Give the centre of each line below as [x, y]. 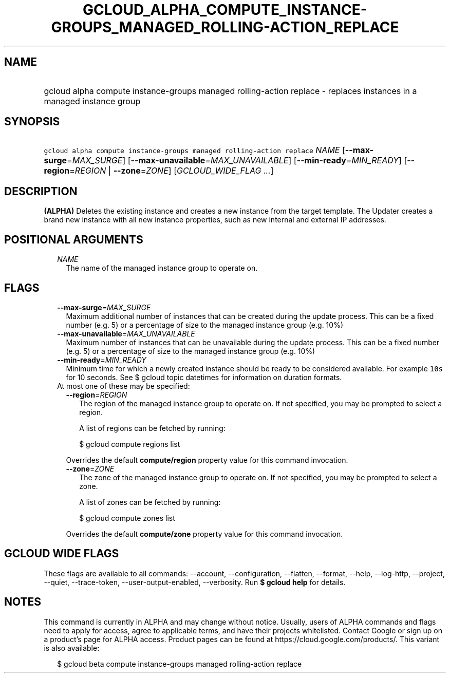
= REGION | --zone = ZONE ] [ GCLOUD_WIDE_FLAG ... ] [172, 171]
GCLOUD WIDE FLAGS [62, 554]
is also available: [72, 648]
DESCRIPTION [41, 191]
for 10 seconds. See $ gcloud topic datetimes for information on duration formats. [204, 377]
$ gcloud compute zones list [127, 518]
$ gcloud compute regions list [130, 444]
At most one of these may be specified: [124, 386]
